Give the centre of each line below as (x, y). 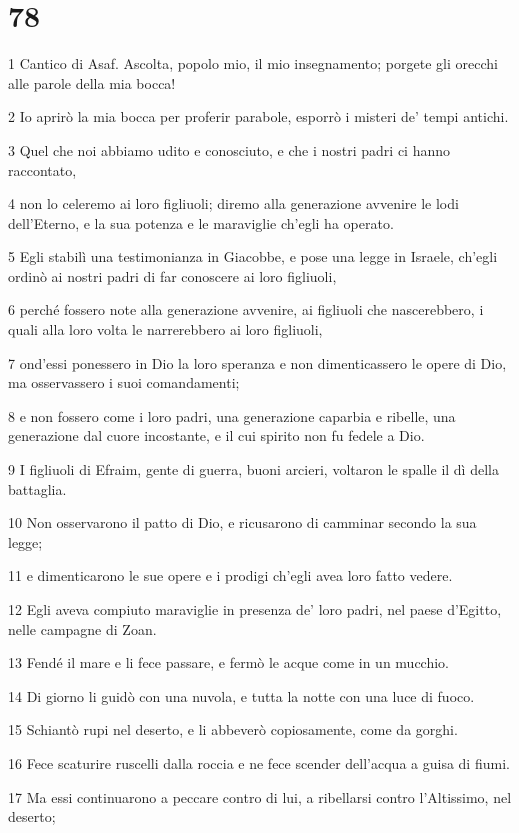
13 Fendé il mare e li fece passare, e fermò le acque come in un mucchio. (228, 662)
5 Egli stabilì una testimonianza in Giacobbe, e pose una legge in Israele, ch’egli (253, 256)
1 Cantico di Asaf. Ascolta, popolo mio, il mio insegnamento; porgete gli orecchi (253, 63)
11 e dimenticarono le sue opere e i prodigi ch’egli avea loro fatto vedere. (230, 575)
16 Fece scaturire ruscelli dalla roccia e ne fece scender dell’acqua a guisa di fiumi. (259, 762)
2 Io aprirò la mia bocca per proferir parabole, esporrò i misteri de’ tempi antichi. (258, 116)
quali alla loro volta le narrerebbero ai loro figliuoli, (165, 329)
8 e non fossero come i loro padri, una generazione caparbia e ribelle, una (232, 415)
